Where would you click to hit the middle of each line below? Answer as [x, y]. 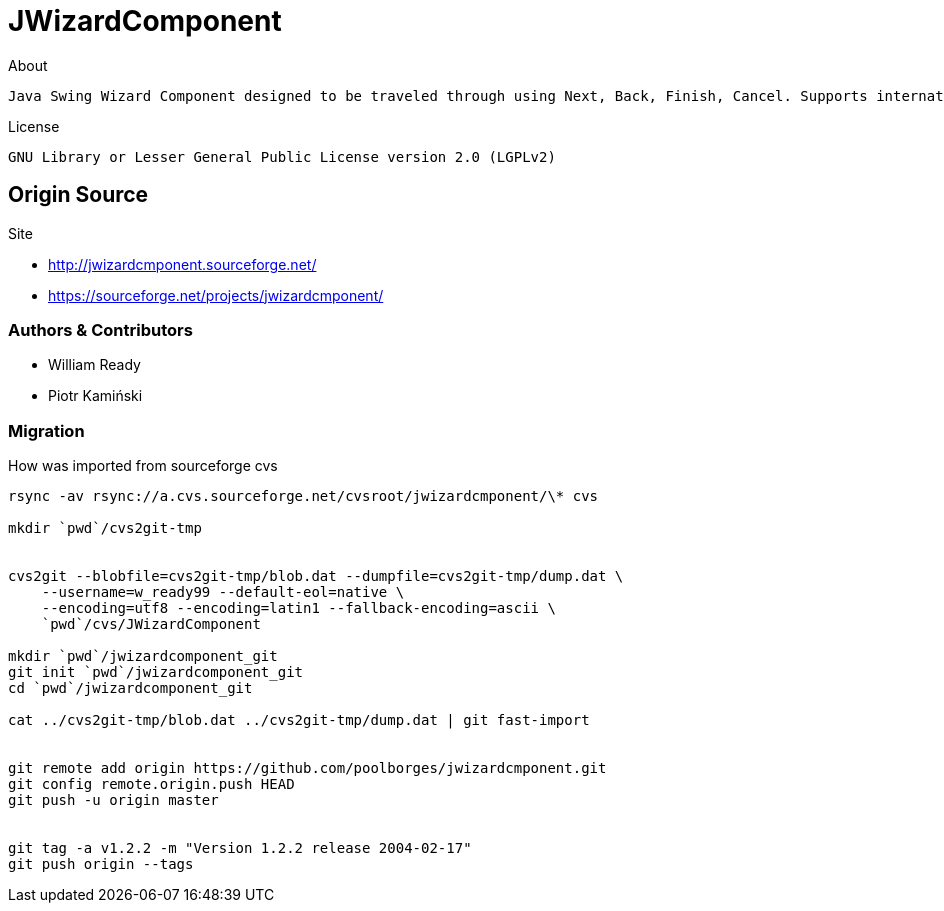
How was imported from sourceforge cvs [143, 466]
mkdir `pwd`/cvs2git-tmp [105, 528]
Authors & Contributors [100, 329]
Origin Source [78, 195]
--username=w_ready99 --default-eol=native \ [223, 592]
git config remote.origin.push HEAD [151, 784]
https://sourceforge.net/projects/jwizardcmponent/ [216, 295]
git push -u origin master [113, 800]
